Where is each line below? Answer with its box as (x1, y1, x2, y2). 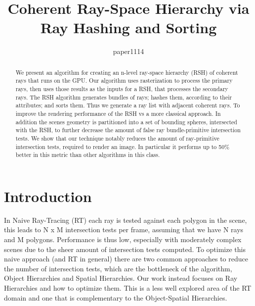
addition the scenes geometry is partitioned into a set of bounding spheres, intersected (15, 117, 237, 126)
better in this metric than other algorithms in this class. (15, 151, 160, 159)
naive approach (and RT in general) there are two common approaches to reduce (4, 254, 248, 264)
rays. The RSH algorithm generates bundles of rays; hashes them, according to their (15, 93, 232, 101)
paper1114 (113, 46, 144, 56)
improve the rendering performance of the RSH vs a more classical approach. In (15, 109, 221, 117)
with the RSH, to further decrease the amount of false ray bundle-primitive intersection (15, 126, 241, 134)
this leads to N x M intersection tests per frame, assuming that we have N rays (4, 224, 244, 235)
